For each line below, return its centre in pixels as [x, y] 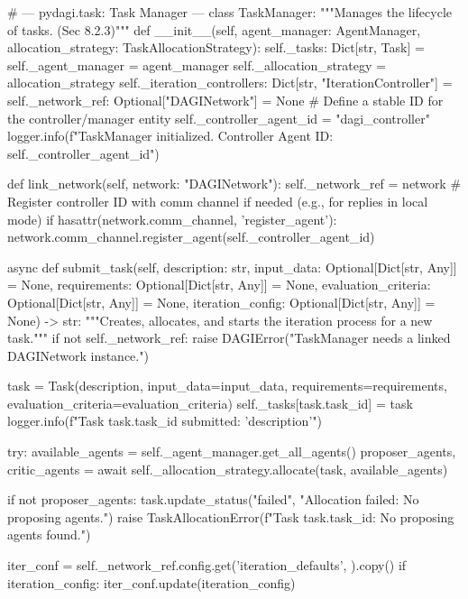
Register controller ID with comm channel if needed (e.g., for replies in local [218, 201]
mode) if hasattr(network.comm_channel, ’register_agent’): [172, 219]
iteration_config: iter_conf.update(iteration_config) [151, 582]
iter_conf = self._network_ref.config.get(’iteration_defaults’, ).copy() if [207, 565]
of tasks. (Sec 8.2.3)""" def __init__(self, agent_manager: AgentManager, [214, 29]
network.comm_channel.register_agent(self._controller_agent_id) [191, 237]
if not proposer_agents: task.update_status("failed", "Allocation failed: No [213, 499]
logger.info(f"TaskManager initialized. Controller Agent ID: [170, 136]
